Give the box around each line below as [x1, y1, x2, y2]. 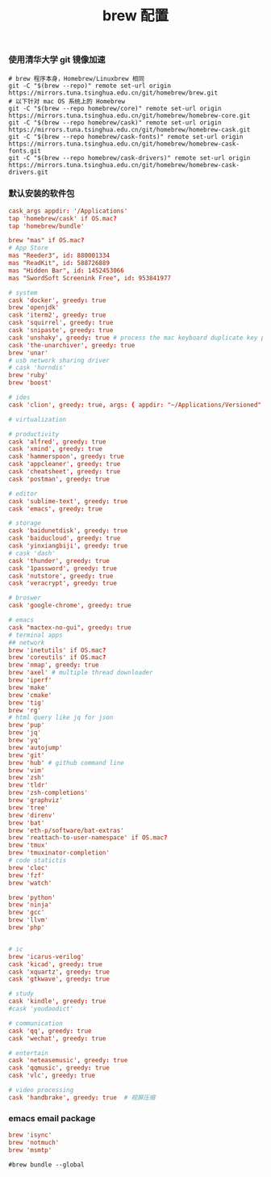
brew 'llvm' [8, 916, 48, 924]
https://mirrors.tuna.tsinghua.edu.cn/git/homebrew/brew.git [8, 89, 219, 97]
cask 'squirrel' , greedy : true [8, 319, 114, 327]
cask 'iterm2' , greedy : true [8, 311, 106, 319]
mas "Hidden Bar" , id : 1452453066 [8, 267, 125, 275]
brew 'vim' [8, 766, 45, 775]
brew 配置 [102, 6, 169, 25]
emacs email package [8, 1112, 96, 1124]
